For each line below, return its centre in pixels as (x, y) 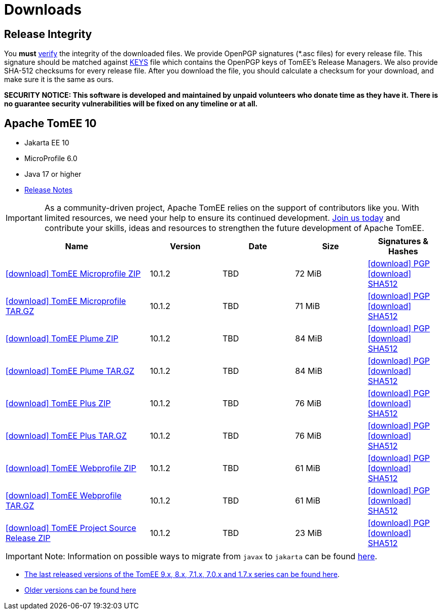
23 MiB (309, 533)
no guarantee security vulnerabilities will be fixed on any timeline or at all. (131, 104)
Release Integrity (48, 34)
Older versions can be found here (80, 590)
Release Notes (48, 190)
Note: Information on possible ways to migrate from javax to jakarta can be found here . (211, 557)
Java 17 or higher (53, 174)
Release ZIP (28, 538)
